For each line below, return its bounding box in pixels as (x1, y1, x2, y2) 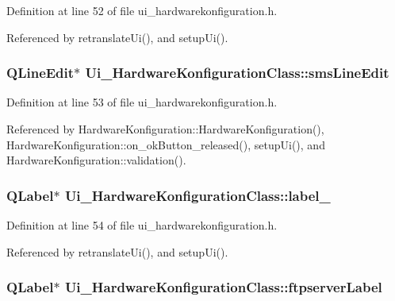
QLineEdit (6, 63, 75, 83)
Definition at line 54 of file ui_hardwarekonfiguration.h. (6, 217, 278, 233)
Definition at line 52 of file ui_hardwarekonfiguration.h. (6, 2, 278, 18)
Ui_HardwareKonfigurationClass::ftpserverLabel (64, 277, 382, 297)
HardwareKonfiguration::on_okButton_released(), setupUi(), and (6, 136, 325, 152)
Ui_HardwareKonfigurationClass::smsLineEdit (85, 63, 389, 83)
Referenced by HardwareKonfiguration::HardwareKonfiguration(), (6, 121, 324, 137)
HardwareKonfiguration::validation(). (6, 152, 186, 168)
